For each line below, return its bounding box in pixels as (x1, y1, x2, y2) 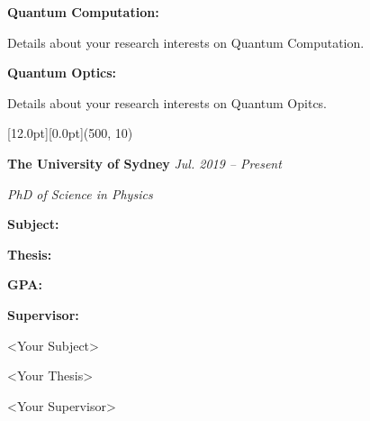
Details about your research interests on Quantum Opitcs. (7, 93, 328, 112)
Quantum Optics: (7, 63, 117, 82)
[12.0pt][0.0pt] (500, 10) (7, 124, 133, 142)
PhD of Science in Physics (7, 184, 153, 203)
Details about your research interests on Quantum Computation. (7, 32, 365, 51)
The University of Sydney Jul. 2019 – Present (7, 153, 282, 172)
